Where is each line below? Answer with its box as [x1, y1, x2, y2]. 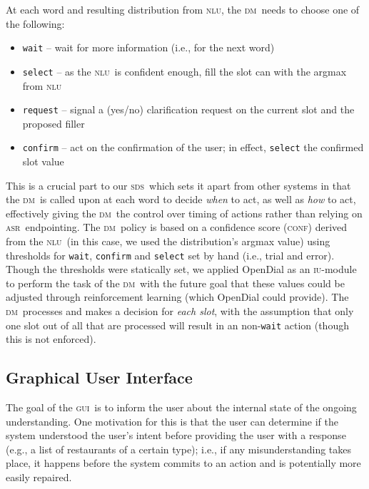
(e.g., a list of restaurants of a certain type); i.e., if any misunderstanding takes [6, 441, 352, 456]
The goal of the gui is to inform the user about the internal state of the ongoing [6, 400, 357, 415]
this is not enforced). [6, 331, 96, 346]
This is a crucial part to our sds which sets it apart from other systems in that [6, 177, 351, 192]
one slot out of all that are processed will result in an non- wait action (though [6, 317, 349, 332]
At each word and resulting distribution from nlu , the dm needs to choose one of [6, 2, 360, 16]
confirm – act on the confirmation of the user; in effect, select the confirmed [22, 140, 364, 155]
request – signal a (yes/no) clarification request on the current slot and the [22, 102, 355, 117]
